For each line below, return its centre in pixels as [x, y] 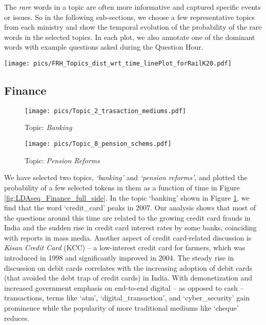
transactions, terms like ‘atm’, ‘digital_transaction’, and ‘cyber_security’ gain [127, 298]
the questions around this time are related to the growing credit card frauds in [127, 217]
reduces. [17, 318]
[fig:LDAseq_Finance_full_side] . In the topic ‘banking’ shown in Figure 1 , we [127, 197]
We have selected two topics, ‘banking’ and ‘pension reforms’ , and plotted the [126, 177]
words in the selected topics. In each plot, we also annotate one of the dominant [130, 37]
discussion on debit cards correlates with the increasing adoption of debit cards [128, 267]
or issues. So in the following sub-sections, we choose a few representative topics [129, 17]
